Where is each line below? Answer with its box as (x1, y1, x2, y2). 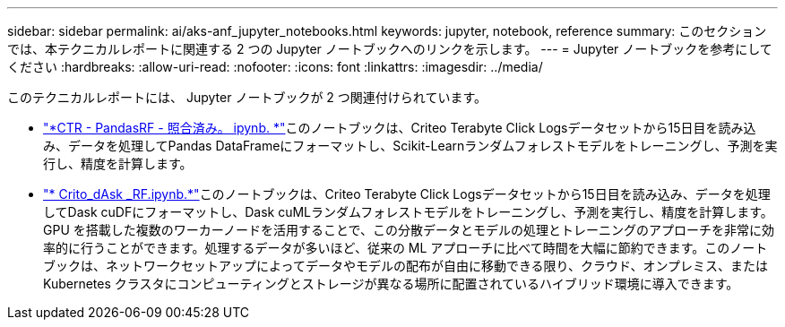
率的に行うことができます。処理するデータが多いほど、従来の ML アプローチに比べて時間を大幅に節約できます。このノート (43, 240, 768, 255)
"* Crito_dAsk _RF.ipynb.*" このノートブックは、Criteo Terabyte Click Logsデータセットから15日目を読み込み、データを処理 (43, 186, 771, 202)
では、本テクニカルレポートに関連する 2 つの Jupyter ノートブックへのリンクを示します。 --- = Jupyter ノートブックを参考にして (7, 41, 772, 56)
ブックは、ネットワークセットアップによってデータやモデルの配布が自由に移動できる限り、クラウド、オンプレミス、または (43, 258, 769, 273)
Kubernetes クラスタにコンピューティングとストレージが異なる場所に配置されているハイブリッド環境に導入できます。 (43, 276, 739, 291)
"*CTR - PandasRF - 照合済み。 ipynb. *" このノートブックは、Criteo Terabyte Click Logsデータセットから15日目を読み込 (43, 120, 756, 135)
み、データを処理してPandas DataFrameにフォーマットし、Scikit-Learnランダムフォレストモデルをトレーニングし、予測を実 (43, 138, 778, 153)
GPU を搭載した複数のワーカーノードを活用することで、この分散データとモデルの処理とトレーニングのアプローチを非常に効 (43, 222, 774, 237)
